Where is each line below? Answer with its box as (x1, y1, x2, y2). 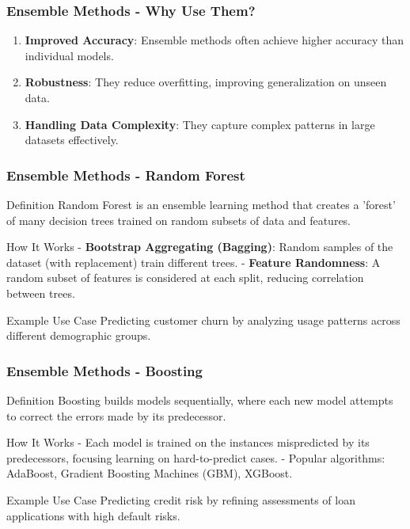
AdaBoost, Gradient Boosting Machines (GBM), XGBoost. (6, 465, 293, 481)
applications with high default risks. (6, 507, 180, 523)
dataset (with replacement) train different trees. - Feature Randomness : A (6, 253, 381, 270)
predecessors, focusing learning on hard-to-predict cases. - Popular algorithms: (6, 449, 385, 466)
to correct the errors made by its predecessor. (6, 407, 226, 424)
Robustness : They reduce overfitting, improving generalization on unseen (25, 74, 387, 90)
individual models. (25, 47, 114, 63)
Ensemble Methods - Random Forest (6, 165, 245, 185)
